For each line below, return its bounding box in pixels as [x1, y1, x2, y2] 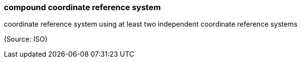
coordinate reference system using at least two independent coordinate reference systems [4, 20, 298, 29]
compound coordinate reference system [4, 2, 161, 12]
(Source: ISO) [4, 35, 48, 44]
